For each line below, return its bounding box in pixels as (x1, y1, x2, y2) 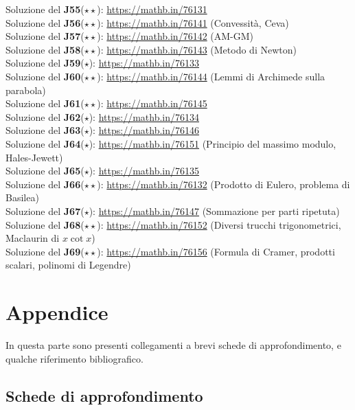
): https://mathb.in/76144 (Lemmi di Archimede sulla (97, 69, 325, 83)
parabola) (5, 82, 46, 97)
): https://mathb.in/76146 (89, 123, 199, 137)
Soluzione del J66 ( (5, 176, 84, 191)
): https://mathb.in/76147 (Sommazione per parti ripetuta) (89, 203, 340, 218)
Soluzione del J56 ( (5, 15, 84, 30)
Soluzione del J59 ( (5, 56, 84, 70)
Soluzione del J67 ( (5, 203, 84, 218)
